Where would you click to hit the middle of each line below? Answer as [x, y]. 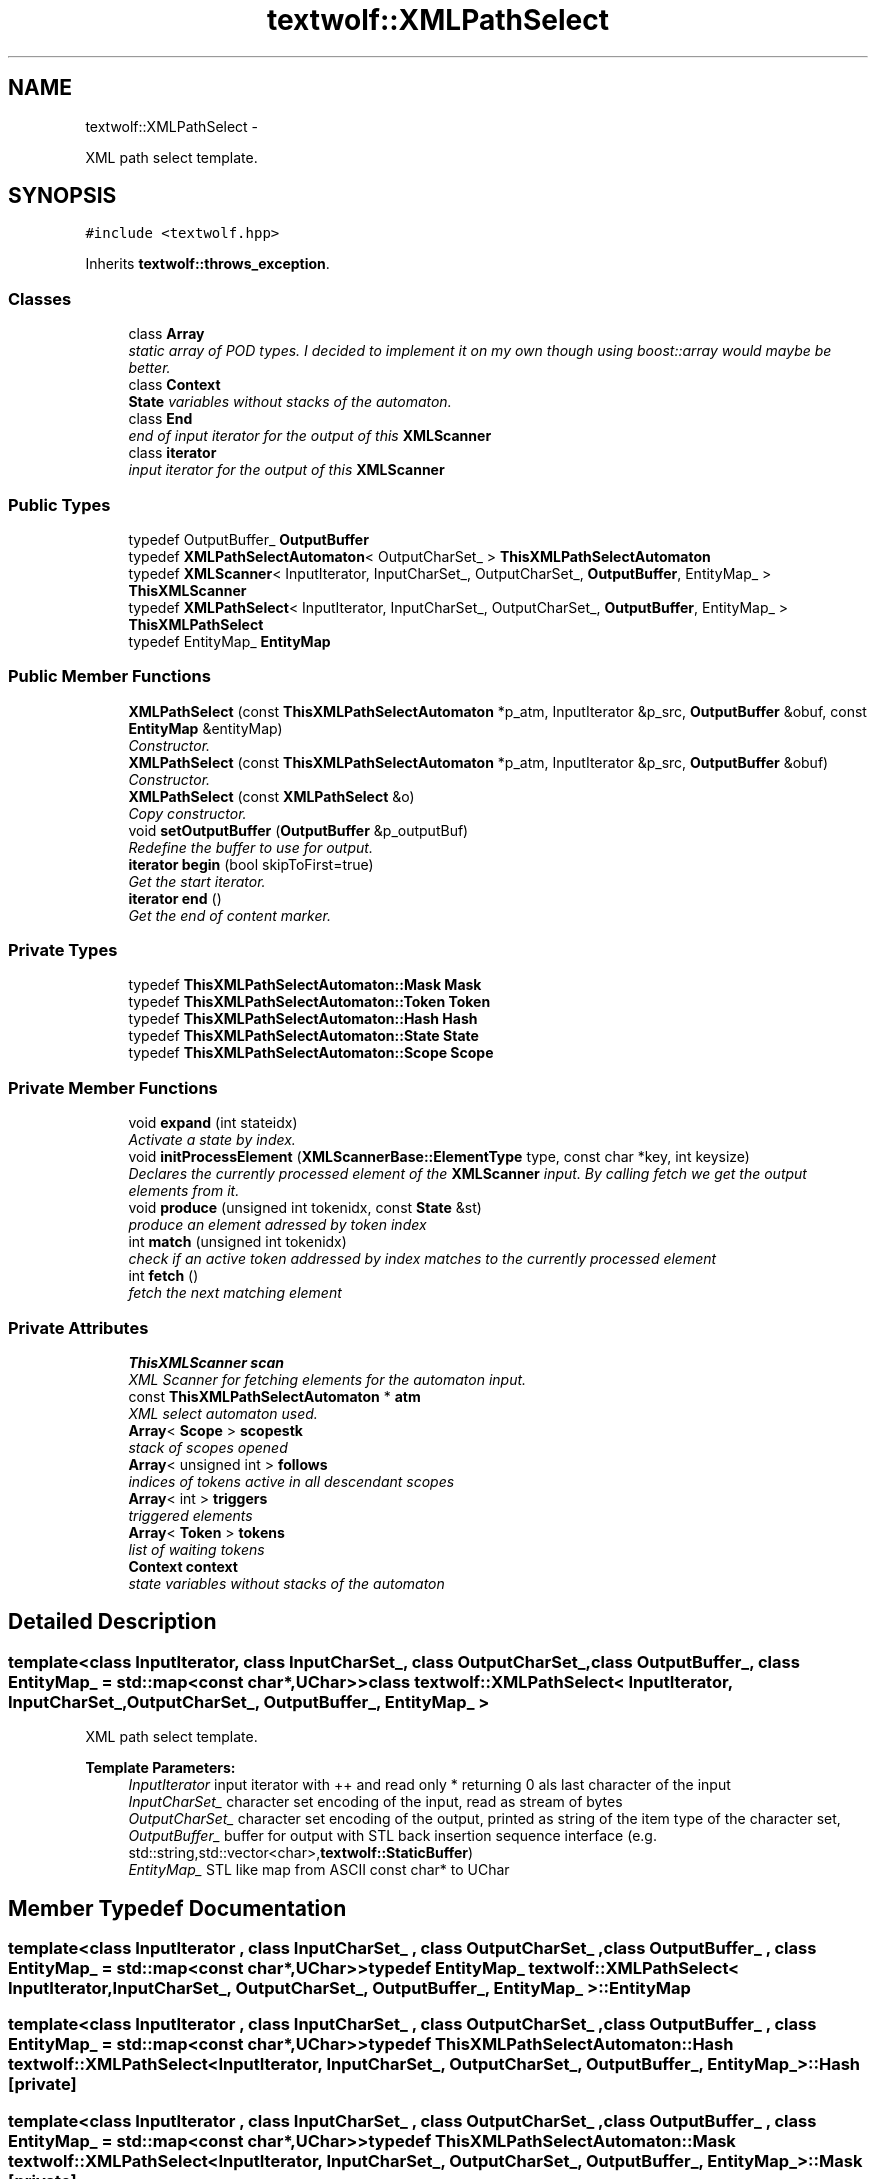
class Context [174, 385]
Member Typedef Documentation [177, 1908]
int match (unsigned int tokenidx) [237, 1242]
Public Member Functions [109, 676]
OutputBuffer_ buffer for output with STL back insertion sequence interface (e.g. [392, 1836]
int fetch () [163, 1276]
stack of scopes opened [208, 1447]
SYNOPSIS [62, 196]
